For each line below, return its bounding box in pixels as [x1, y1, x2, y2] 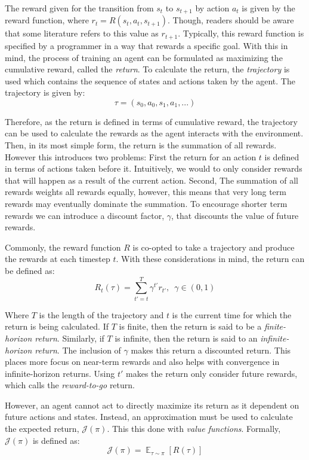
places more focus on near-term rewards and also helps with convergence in [5, 355, 280, 368]
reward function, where [5, 14, 89, 26]
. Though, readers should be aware [167, 14, 294, 26]
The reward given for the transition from [5, 2, 154, 14]
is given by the [242, 2, 295, 14]
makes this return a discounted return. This [131, 343, 291, 356]
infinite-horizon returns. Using [5, 367, 115, 379]
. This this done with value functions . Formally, [107, 422, 281, 435]
